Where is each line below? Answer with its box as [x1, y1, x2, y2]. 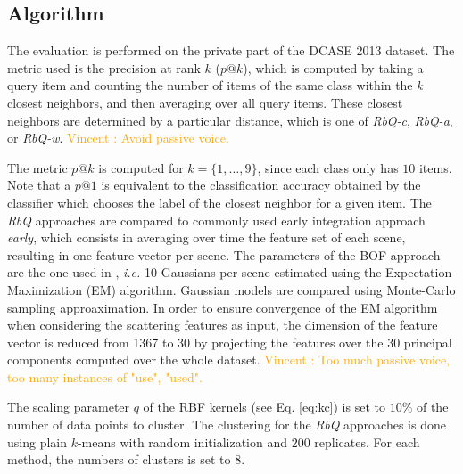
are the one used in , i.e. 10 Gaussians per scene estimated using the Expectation [7, 263, 452, 282]
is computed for [98, 158, 184, 176]
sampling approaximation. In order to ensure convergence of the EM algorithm [7, 298, 438, 316]
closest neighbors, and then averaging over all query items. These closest [7, 93, 403, 111]
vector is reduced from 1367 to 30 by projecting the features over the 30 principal [7, 332, 452, 351]
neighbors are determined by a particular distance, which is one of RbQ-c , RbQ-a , [7, 110, 453, 129]
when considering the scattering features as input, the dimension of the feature [7, 315, 438, 334]
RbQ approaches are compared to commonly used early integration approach [7, 210, 426, 229]
